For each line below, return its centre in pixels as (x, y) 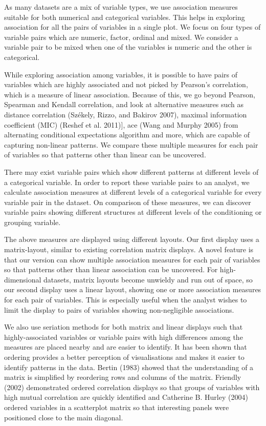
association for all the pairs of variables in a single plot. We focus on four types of (132, 27)
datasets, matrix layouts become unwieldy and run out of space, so (148, 279)
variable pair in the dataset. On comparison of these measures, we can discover (128, 202)
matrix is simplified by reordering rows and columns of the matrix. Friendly (123, 377)
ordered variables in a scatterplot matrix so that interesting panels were (117, 407)
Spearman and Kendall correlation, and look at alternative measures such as (124, 104)
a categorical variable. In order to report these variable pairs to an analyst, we (127, 182)
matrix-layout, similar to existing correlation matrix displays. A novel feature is (129, 249)
